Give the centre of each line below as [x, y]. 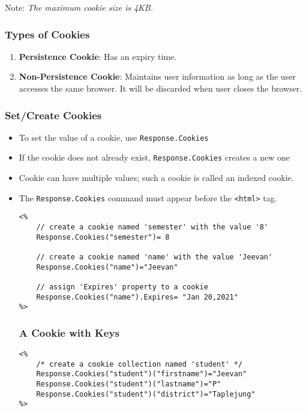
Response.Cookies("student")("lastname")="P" [129, 384]
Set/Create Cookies [53, 115]
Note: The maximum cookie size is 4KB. [79, 7]
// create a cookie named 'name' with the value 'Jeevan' [154, 257]
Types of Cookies [47, 34]
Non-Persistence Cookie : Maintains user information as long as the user [157, 76]
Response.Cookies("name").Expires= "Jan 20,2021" [137, 297]
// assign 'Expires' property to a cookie [122, 287]
